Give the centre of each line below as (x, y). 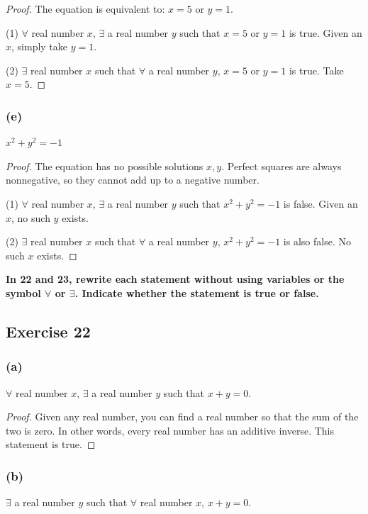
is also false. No (317, 241)
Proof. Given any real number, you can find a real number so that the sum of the (182, 417)
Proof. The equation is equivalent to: (85, 9)
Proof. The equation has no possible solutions (105, 166)
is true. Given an (325, 32)
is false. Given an (320, 203)
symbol (23, 292)
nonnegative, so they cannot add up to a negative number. (133, 180)
